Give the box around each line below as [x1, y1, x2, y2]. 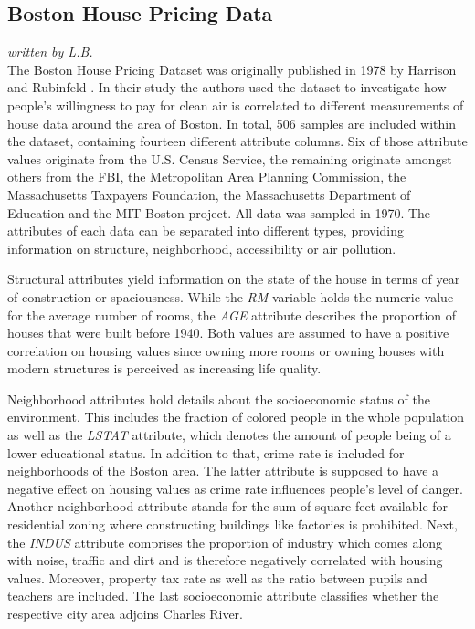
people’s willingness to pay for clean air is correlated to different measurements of [7, 95, 464, 114]
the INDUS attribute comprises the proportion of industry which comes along [7, 532, 443, 551]
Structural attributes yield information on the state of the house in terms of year [7, 269, 460, 288]
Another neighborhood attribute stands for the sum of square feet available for [7, 497, 449, 516]
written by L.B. [7, 42, 93, 61]
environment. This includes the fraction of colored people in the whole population [7, 407, 465, 426]
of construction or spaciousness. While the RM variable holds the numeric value [7, 287, 454, 306]
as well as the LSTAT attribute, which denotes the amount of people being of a [7, 425, 451, 445]
